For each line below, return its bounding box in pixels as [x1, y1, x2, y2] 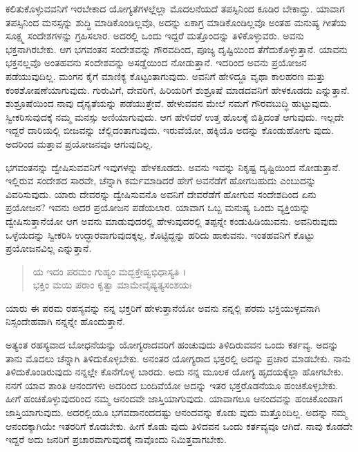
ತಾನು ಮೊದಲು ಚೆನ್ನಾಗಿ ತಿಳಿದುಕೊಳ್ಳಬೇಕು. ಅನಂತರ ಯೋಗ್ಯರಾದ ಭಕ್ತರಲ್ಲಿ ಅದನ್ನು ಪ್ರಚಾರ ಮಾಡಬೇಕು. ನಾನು [6, 351, 351, 365]
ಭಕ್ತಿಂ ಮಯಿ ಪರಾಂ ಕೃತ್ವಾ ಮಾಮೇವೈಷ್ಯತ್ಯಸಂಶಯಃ [32, 277, 192, 292]
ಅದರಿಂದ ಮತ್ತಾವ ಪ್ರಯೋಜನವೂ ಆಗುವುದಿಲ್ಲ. [6, 136, 153, 150]
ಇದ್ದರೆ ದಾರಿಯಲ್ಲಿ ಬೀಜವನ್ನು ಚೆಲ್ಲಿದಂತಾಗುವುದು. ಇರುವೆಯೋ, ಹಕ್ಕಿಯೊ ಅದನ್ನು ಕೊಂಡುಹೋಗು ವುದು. [6, 123, 334, 137]
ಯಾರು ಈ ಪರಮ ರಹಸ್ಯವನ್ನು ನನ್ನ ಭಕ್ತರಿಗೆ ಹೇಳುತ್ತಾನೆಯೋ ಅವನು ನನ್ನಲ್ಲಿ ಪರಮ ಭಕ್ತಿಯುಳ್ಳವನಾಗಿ [6, 300, 321, 315]
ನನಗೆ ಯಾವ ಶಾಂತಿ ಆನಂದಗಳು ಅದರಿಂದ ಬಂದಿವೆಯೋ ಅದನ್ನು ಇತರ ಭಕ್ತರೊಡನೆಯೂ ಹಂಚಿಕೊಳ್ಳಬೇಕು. [6, 377, 339, 392]
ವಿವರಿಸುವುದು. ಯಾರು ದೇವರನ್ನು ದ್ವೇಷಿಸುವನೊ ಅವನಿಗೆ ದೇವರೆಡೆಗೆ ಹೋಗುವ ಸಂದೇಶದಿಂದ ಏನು [6, 186, 317, 201]
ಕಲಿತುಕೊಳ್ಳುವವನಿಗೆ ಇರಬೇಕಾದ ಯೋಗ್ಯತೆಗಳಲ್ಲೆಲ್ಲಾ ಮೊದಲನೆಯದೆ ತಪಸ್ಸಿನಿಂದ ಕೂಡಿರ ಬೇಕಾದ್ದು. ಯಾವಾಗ [6, 1, 345, 15]
